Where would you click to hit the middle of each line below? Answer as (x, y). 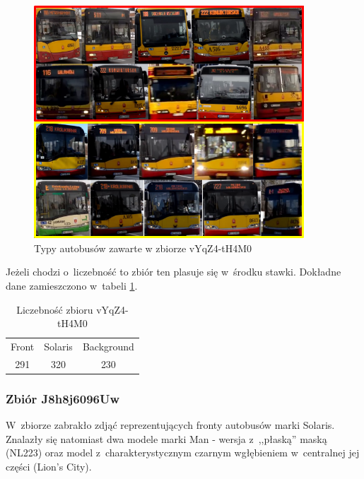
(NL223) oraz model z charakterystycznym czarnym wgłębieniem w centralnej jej (183, 453)
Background (108, 346)
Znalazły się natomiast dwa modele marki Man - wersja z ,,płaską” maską (166, 438)
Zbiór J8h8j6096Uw (63, 398)
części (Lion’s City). (49, 466)
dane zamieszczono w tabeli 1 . (72, 285)
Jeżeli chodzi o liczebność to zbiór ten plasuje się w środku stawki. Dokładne (174, 272)
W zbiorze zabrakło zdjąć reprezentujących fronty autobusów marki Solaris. (170, 425)
